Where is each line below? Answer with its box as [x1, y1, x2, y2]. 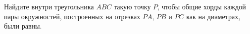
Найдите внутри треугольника [4, 1, 94, 11]
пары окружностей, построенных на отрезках [4, 11, 141, 21]
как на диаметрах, [186, 11, 241, 21]
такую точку [113, 1, 151, 11]
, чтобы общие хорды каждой [157, 1, 246, 11]
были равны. [4, 21, 42, 31]
